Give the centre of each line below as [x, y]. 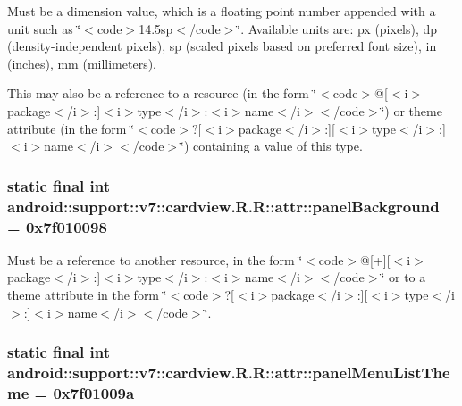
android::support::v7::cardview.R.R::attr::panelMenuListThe [229, 373]
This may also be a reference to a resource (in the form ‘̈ [162, 93]
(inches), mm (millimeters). [82, 63]
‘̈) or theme [412, 110]
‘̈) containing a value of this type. [272, 146]
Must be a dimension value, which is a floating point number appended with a [222, 11]
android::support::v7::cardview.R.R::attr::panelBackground [223, 206]
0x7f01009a [94, 392]
